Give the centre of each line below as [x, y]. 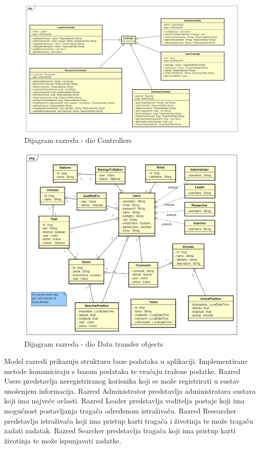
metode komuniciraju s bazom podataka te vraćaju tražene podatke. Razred [122, 371]
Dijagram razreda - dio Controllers [78, 140]
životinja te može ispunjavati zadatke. [63, 440]
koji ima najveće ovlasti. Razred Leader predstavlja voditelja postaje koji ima [124, 401]
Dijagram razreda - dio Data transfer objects [94, 344]
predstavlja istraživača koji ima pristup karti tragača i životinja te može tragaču [129, 420]
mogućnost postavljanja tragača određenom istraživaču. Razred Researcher [120, 410]
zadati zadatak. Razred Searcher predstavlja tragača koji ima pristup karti [120, 431]
